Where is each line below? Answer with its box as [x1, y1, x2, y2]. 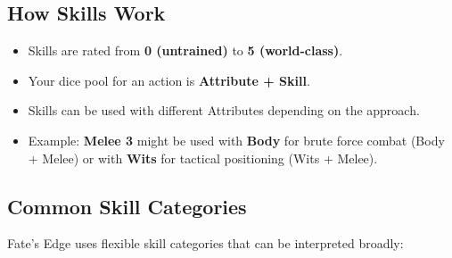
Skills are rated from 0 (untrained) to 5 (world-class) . [28, 41, 343, 60]
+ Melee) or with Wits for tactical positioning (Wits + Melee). [28, 148, 378, 167]
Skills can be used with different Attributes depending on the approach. [28, 101, 420, 120]
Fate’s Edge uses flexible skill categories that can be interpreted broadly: [7, 234, 404, 253]
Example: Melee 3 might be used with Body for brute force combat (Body [28, 130, 445, 149]
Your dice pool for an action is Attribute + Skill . [28, 71, 310, 89]
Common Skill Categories [7, 192, 247, 220]
